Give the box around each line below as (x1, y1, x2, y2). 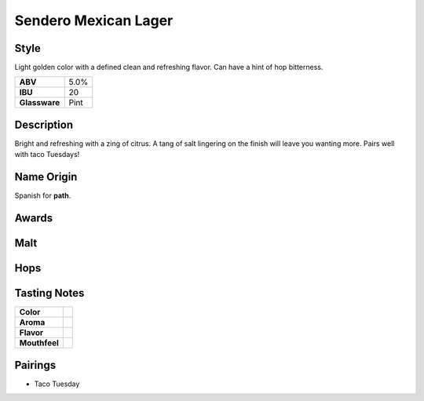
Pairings (14, 358, 57, 372)
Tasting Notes (14, 286, 85, 300)
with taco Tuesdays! (14, 150, 80, 159)
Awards (14, 212, 53, 225)
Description (14, 118, 74, 131)
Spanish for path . (14, 191, 71, 200)
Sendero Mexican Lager (14, 12, 174, 29)
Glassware (19, 97, 60, 108)
